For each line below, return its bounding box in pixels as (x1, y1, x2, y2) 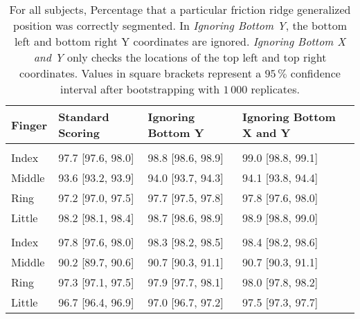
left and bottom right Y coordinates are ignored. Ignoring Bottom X (14, 33, 346, 49)
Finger (11, 116, 48, 133)
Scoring (58, 125, 100, 140)
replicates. (251, 81, 300, 97)
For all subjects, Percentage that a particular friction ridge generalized (9, 1, 351, 17)
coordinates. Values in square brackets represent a (19, 65, 262, 81)
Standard (58, 109, 109, 125)
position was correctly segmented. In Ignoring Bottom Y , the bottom (12, 17, 348, 33)
